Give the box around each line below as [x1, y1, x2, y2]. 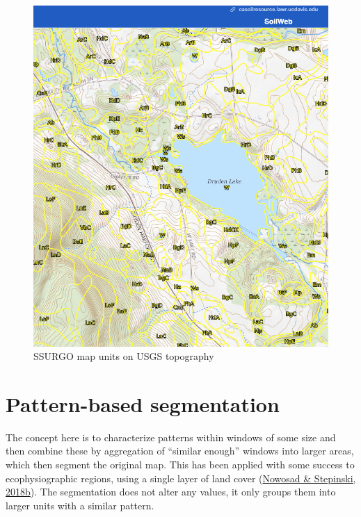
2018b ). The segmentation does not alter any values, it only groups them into [6, 484, 336, 499]
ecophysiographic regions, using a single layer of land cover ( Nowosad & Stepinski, [6, 470, 356, 485]
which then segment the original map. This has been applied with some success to [6, 457, 355, 472]
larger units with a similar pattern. [6, 498, 154, 512]
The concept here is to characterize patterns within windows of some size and [6, 429, 336, 444]
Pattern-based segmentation [6, 389, 280, 418]
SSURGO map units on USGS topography [33, 349, 214, 363]
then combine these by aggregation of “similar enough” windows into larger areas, [6, 443, 354, 458]
